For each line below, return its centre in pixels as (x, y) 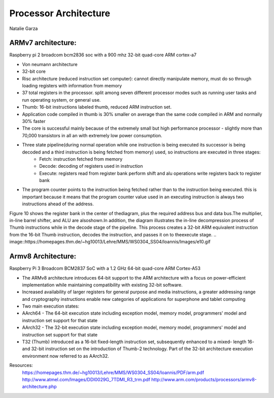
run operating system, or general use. (61, 100)
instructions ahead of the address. (58, 204)
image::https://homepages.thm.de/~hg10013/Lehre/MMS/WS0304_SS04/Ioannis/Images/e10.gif (110, 242)
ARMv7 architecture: (43, 43)
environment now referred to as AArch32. (65, 356)
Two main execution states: (51, 306)
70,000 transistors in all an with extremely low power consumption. (92, 135)
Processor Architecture (60, 13)
